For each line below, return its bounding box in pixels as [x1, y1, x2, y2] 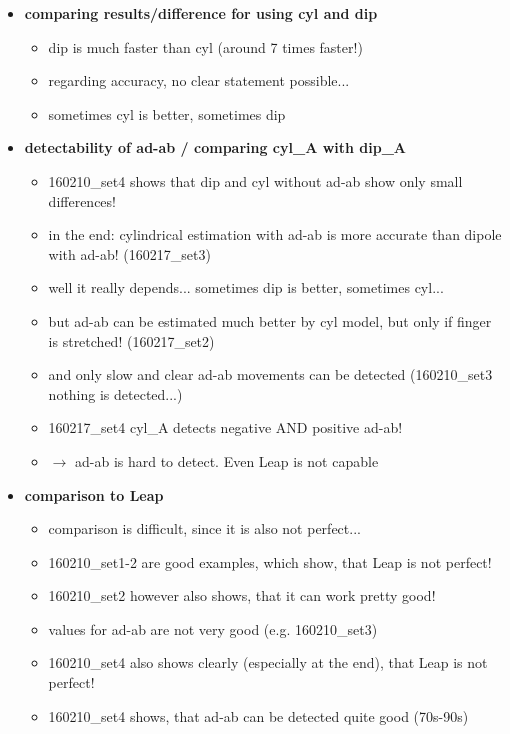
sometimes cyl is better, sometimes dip [48, 103, 286, 124]
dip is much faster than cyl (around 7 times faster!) [48, 36, 363, 57]
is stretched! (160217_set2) [48, 330, 215, 351]
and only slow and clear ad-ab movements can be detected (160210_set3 [48, 364, 493, 385]
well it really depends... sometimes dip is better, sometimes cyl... [48, 277, 444, 298]
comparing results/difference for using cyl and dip [24, 3, 378, 23]
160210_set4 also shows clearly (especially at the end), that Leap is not [48, 652, 488, 673]
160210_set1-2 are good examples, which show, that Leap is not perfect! [48, 551, 492, 572]
